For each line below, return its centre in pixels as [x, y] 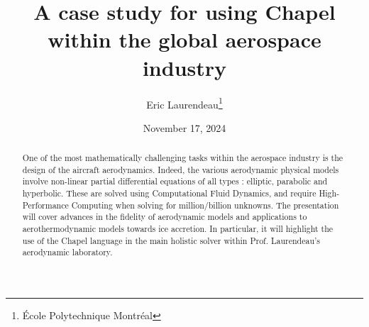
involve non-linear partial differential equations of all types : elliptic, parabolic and [175, 181]
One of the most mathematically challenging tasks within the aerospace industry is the [183, 158]
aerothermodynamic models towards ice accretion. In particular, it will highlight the [178, 229]
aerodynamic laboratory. [67, 252]
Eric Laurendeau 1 [184, 103]
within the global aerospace [184, 39]
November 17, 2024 [184, 127]
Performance [45, 205]
